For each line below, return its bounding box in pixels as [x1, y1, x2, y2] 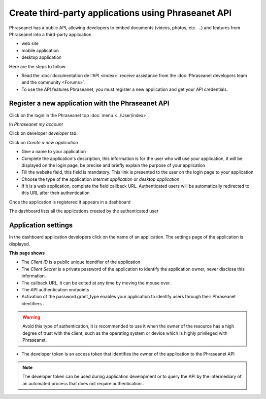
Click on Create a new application [9, 139, 78, 145]
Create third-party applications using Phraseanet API [9, 7, 232, 18]
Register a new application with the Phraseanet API [9, 99, 169, 108]
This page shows [9, 250, 45, 256]
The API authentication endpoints [21, 286, 90, 292]
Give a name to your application [21, 149, 86, 155]
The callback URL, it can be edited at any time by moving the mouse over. [21, 279, 171, 286]
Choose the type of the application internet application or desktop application [21, 176, 180, 182]
